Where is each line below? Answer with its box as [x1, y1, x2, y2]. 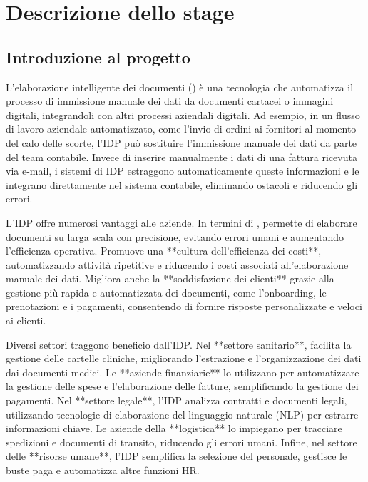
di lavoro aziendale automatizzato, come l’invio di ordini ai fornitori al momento [6, 121, 357, 136]
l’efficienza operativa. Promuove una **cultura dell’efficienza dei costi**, [6, 243, 322, 258]
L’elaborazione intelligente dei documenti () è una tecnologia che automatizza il [6, 79, 354, 94]
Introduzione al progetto [6, 46, 190, 68]
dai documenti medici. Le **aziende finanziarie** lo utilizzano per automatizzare [6, 364, 359, 379]
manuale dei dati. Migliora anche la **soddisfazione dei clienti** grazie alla [6, 271, 334, 286]
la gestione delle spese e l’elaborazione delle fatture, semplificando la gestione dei [6, 379, 359, 394]
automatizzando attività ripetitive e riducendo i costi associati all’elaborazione [6, 257, 349, 272]
